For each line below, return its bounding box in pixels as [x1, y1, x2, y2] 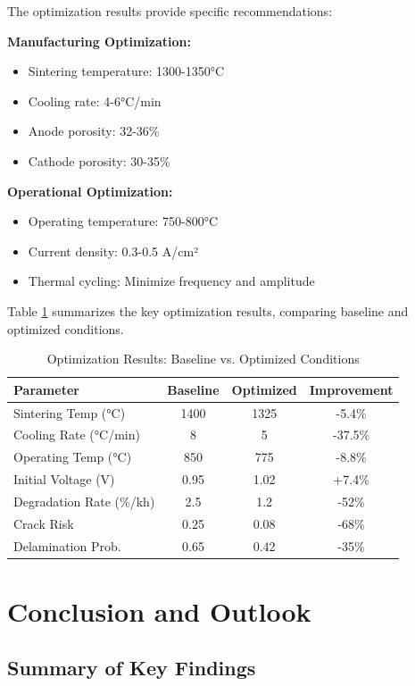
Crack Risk [13, 514, 74, 532]
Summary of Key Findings [7, 654, 256, 682]
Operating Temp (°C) [13, 448, 132, 466]
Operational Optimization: [7, 181, 173, 200]
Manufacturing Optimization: [7, 31, 191, 50]
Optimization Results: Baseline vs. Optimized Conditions [46, 349, 360, 368]
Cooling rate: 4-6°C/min [28, 91, 162, 110]
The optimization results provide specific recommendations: [7, 2, 333, 20]
